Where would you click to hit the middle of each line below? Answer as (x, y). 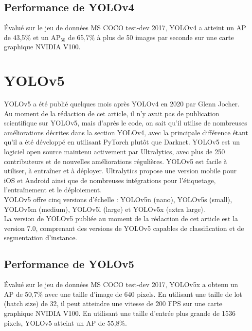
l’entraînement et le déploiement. (53, 190)
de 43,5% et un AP (32, 37)
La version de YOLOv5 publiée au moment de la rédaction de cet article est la (121, 218)
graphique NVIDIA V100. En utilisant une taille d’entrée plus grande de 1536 (120, 313)
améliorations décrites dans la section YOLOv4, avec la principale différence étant (126, 132)
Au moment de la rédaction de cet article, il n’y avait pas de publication (112, 113)
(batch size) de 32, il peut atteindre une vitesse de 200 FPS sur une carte (113, 303)
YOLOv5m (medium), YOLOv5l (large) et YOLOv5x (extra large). (105, 209)
